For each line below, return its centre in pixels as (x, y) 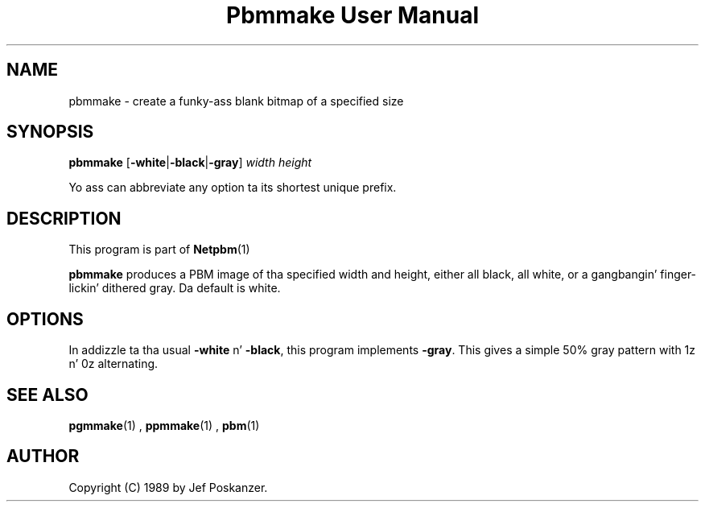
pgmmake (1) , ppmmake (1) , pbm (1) (164, 425)
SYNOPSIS (50, 132)
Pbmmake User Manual (352, 15)
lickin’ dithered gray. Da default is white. (175, 288)
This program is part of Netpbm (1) (159, 250)
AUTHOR (43, 456)
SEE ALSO (47, 394)
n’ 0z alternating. (113, 364)
